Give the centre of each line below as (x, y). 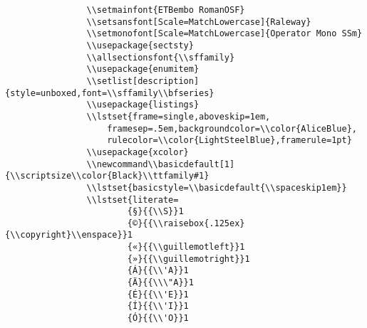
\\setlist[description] (143, 81)
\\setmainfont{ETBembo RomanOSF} (166, 10)
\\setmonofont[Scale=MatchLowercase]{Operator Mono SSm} (224, 34)
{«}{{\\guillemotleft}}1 (186, 247)
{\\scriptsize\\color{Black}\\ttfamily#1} (107, 176)
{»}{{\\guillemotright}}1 (188, 259)
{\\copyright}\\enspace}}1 (69, 235)
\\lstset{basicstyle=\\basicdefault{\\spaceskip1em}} (217, 187)
